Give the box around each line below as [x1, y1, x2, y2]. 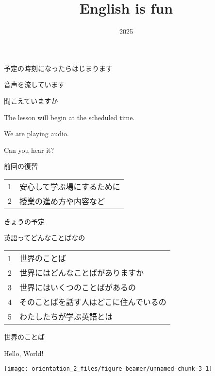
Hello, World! [4, 348, 44, 358]
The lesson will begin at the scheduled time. [4, 112, 135, 122]
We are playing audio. [4, 128, 69, 139]
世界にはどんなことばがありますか [19, 267, 144, 279]
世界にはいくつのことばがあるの [19, 282, 136, 293]
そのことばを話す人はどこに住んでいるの [19, 296, 166, 308]
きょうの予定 [4, 216, 45, 226]
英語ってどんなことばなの [4, 233, 85, 243]
